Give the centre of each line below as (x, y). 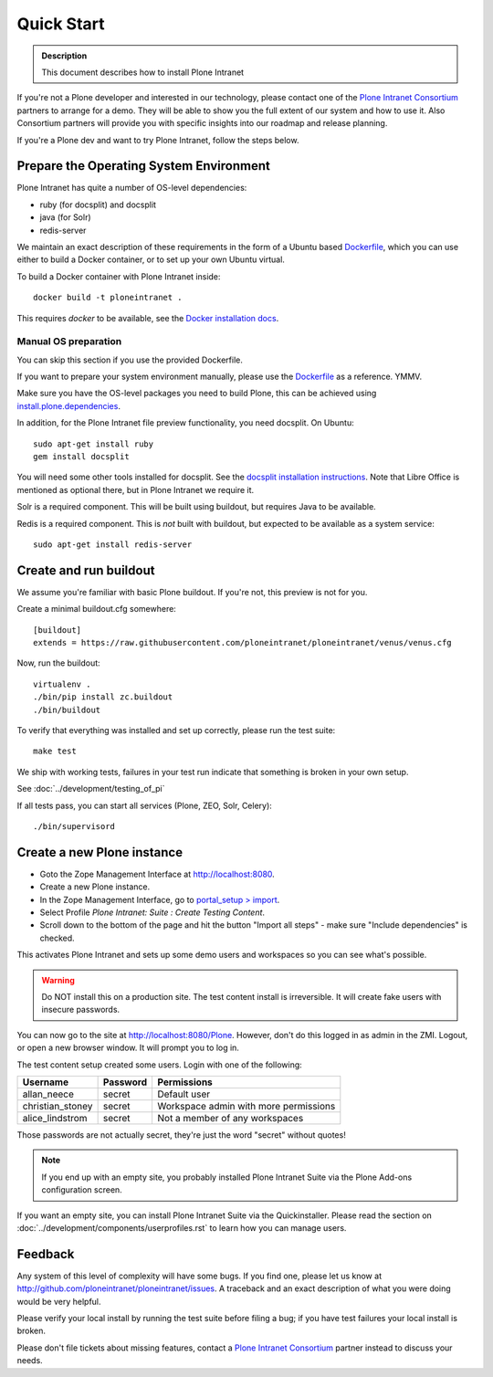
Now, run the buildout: (58, 663)
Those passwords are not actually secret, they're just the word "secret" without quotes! (181, 1135)
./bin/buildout (67, 710)
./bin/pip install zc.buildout (103, 697)
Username (45, 1082)
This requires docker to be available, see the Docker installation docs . (148, 318)
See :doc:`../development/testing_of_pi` (91, 789)
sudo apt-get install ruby (94, 444)
